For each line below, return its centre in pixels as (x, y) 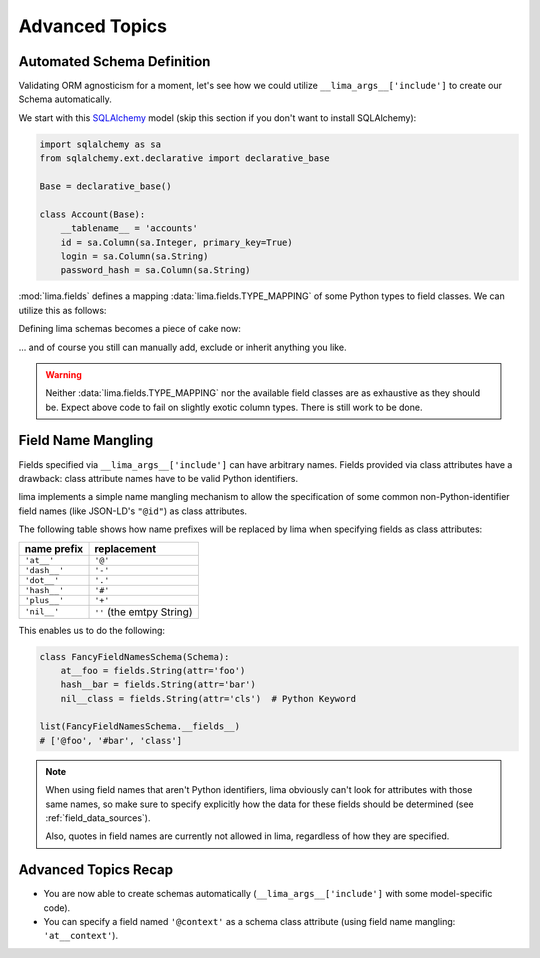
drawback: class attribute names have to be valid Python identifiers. (158, 478)
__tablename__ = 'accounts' (129, 228)
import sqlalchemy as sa (100, 144)
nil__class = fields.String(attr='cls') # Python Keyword (208, 698)
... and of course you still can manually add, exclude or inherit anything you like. (182, 347)
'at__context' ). (81, 936)
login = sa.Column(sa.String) (134, 256)
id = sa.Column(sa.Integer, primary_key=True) (177, 242)
